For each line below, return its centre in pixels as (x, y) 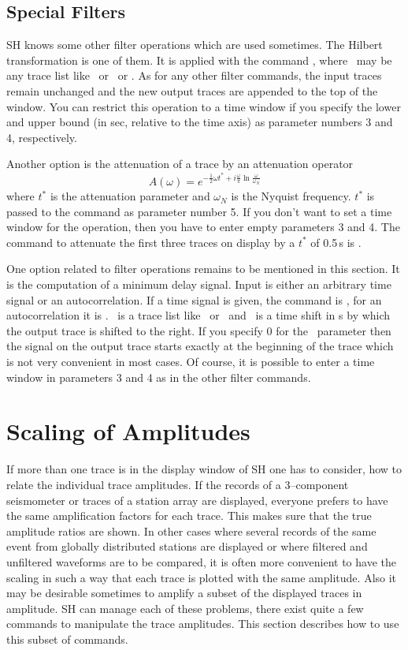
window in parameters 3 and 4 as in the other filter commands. (159, 377)
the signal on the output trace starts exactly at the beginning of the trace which (200, 346)
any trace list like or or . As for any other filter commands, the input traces (194, 75)
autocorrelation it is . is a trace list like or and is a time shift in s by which (198, 315)
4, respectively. (42, 137)
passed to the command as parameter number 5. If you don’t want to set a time (199, 211)
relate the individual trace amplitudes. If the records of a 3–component (178, 484)
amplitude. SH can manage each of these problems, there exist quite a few (185, 608)
